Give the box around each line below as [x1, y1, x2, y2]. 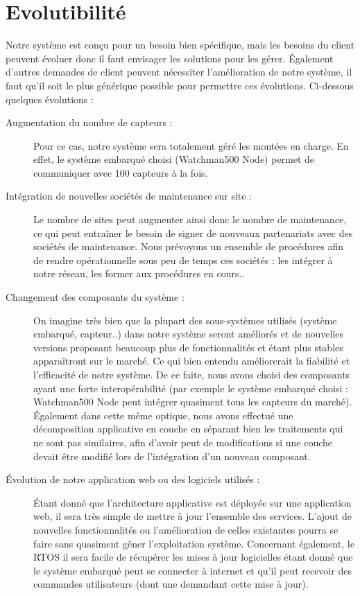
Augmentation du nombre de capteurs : [6, 115, 173, 130]
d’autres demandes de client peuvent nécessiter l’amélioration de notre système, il [6, 64, 352, 79]
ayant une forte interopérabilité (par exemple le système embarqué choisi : [33, 380, 348, 395]
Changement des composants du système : [6, 290, 185, 304]
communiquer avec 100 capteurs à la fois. [33, 165, 208, 179]
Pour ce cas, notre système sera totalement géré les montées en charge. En [33, 138, 349, 152]
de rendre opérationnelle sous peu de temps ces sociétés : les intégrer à [33, 252, 333, 267]
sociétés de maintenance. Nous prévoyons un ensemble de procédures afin [33, 239, 343, 254]
